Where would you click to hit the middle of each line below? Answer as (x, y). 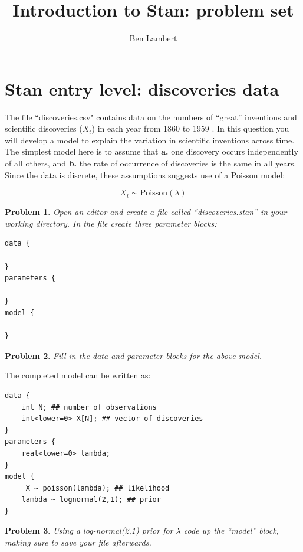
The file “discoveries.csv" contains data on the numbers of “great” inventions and (151, 117)
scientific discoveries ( (44, 128)
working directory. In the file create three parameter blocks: (111, 223)
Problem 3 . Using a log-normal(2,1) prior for (89, 530)
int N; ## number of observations (89, 407)
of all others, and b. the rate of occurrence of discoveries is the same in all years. (151, 163)
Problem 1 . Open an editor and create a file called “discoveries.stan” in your (146, 212)
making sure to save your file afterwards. (78, 542)
